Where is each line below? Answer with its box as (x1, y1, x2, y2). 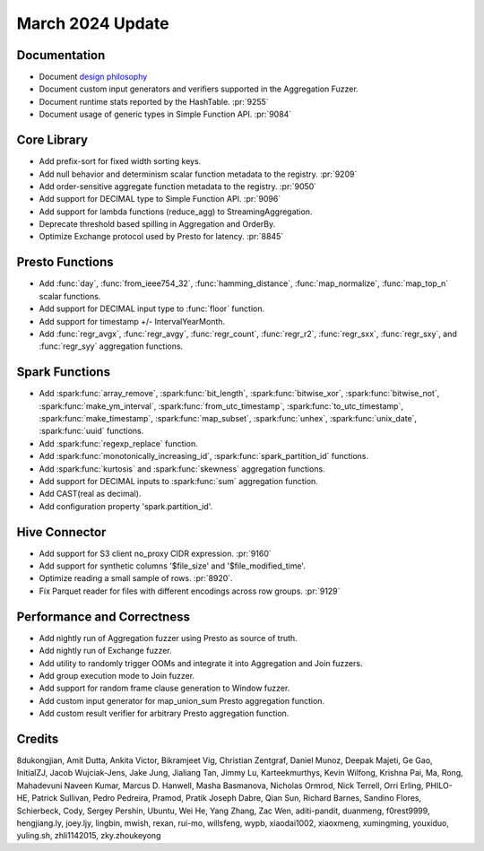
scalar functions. (39, 291, 101, 301)
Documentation (16, 48, 106, 63)
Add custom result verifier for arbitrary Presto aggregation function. (39, 708, 290, 719)
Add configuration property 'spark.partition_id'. (39, 500, 213, 511)
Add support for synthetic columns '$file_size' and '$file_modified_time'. (39, 560, 307, 571)
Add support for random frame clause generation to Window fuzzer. (39, 682, 290, 694)
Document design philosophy (39, 72, 148, 82)
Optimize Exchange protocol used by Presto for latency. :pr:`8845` (39, 231, 284, 242)
